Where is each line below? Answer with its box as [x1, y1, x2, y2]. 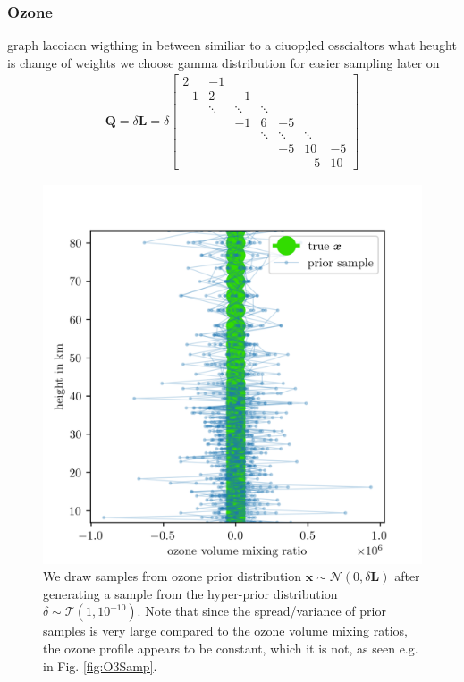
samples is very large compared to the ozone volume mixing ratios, [43, 621, 408, 640]
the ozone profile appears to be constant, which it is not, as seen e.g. [43, 639, 418, 658]
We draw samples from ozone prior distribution [43, 567, 302, 585]
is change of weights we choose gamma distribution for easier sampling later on [7, 53, 440, 72]
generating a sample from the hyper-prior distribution [43, 584, 338, 602]
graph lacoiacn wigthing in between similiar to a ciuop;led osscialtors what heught [7, 36, 457, 55]
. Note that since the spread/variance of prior [137, 602, 386, 620]
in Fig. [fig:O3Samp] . [43, 656, 157, 675]
